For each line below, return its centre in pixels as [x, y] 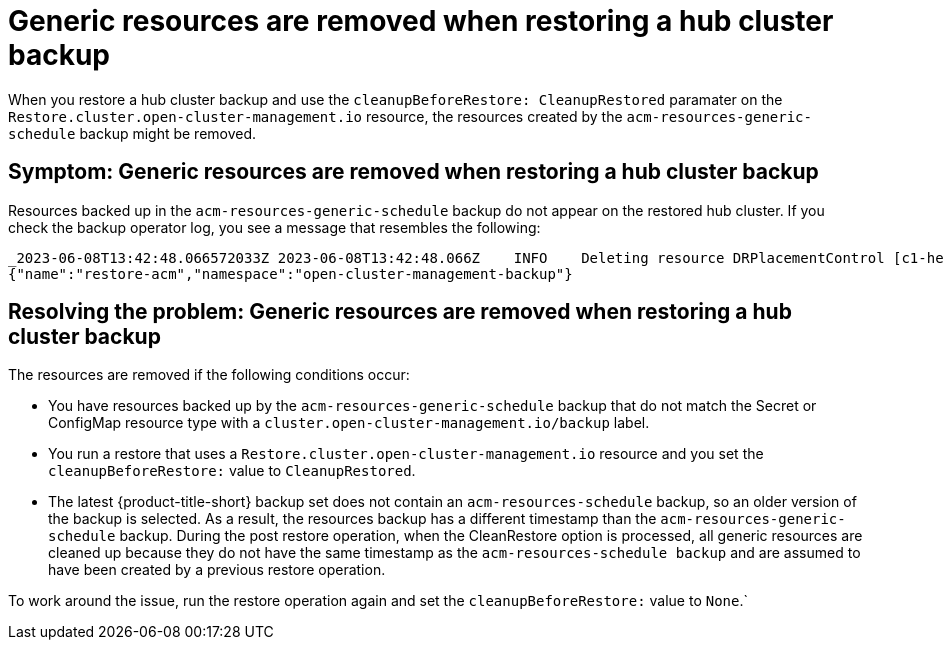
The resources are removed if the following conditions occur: [209, 375]
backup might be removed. [168, 133]
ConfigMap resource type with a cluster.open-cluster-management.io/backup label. [349, 423]
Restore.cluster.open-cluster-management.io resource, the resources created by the [315, 116]
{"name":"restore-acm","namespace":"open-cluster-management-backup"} [290, 273]
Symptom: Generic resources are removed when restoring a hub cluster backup [413, 172]
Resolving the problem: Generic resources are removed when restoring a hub [400, 312]
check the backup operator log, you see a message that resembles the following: [274, 227]
